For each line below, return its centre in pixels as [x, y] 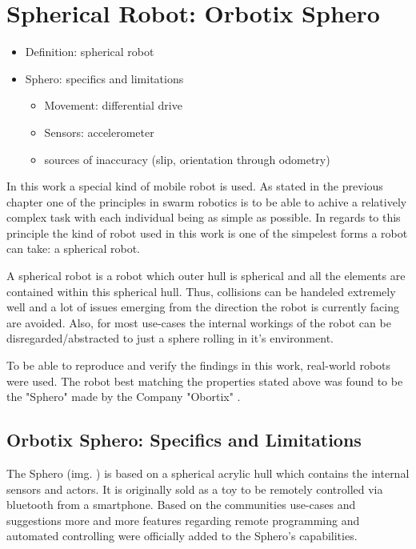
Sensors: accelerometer [99, 132]
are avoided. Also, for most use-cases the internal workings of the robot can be [199, 322]
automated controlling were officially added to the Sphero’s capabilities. [182, 536]
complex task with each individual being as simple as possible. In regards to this [204, 217]
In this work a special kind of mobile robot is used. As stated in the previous [195, 186]
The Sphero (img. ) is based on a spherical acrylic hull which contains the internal [208, 473]
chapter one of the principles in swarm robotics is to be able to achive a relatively [207, 201]
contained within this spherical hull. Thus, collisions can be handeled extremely [201, 291]
